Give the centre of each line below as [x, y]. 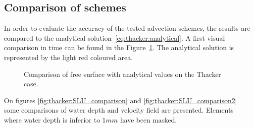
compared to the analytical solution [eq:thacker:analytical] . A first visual [115, 37]
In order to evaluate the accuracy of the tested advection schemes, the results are [127, 28]
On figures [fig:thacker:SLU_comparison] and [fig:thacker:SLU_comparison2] [121, 100]
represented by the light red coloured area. [69, 57]
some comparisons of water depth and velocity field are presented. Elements [119, 110]
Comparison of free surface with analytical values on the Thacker [123, 74]
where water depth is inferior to [52, 119]
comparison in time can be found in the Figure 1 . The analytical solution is [119, 47]
